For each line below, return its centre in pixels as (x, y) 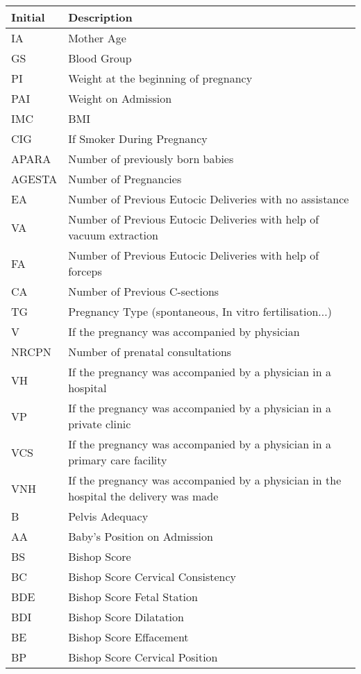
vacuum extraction (113, 235)
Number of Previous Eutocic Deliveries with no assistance (209, 199)
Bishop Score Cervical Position (143, 657)
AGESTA (34, 179)
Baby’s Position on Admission (141, 536)
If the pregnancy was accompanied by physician (184, 331)
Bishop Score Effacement (128, 637)
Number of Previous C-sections (144, 291)
